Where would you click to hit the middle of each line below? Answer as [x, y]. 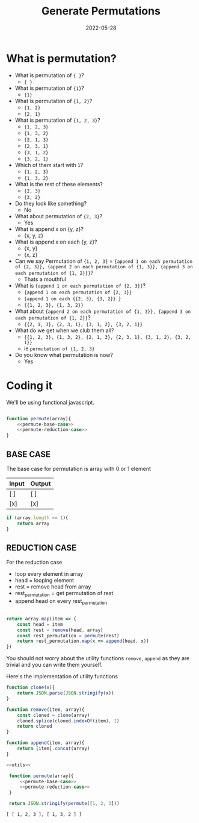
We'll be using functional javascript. [51, 402]
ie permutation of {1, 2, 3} [59, 348]
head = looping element [44, 581]
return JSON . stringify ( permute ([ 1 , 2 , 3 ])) [64, 804]
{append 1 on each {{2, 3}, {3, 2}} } [72, 299]
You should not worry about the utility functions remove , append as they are [98, 658]
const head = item [40, 624]
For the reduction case [34, 563]
